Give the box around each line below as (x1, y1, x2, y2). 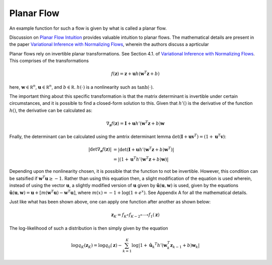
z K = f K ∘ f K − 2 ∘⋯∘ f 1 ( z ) (111, 212, 160, 219)
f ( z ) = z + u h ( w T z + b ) (111, 70, 160, 77)
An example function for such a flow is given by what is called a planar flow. (9, 25, 167, 31)
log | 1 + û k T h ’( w (131, 242, 168, 249)
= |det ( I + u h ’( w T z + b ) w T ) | (113, 146, 174, 152)
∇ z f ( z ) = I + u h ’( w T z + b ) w (106, 120, 165, 127)
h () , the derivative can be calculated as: (9, 107, 93, 113)
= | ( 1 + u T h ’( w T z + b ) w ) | (113, 156, 169, 162)
